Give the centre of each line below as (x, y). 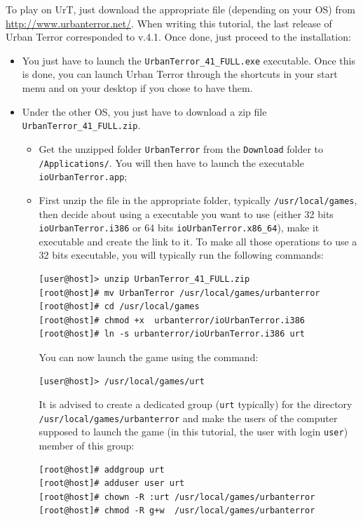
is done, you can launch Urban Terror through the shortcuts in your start (180, 74)
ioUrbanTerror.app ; (83, 176)
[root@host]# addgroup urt (102, 469)
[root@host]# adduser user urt (112, 483)
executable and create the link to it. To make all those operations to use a (198, 241)
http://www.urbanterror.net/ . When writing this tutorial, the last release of (169, 23)
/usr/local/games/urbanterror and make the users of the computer (188, 418)
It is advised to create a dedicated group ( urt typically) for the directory (196, 404)
